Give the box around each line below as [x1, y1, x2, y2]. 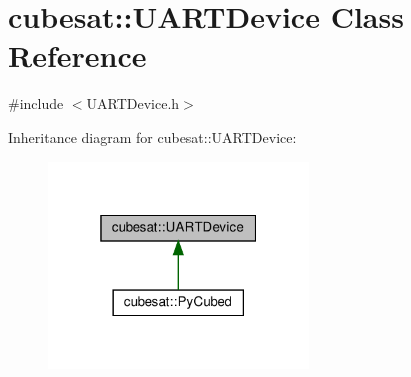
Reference [8, 35, 147, 76]
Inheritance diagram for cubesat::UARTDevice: [8, 126, 297, 147]
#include [8, 93, 64, 114]
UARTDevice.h [86, 93, 180, 114]
